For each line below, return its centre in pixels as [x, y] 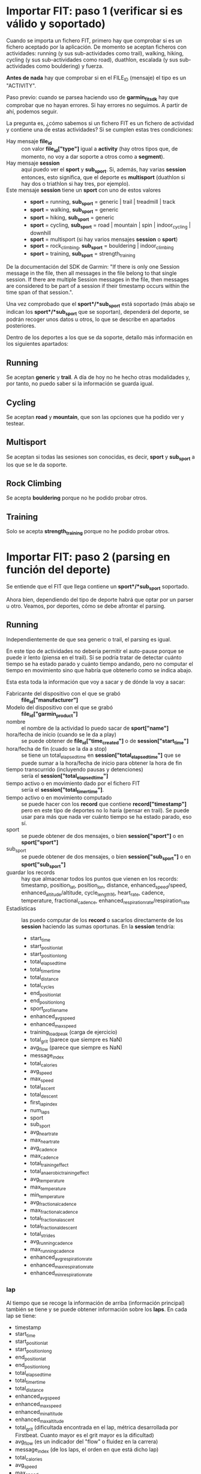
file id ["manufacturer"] [50, 700]
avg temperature [47, 1179]
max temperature [48, 1187]
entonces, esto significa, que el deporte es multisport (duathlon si [103, 177]
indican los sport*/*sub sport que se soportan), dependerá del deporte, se [98, 312]
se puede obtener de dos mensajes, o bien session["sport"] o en [103, 836]
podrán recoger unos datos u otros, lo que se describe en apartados [91, 319]
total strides [42, 1234]
